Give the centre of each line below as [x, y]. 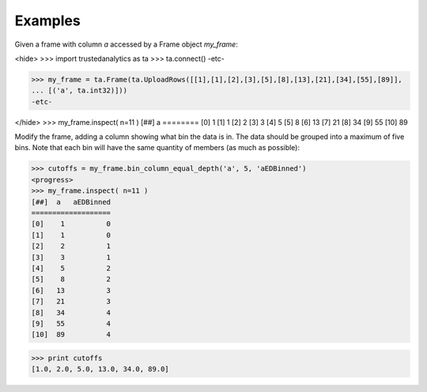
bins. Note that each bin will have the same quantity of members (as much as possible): [157, 148]
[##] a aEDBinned [71, 202]
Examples [47, 21]
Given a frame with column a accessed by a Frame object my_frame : [127, 44]
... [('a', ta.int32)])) [79, 90]
